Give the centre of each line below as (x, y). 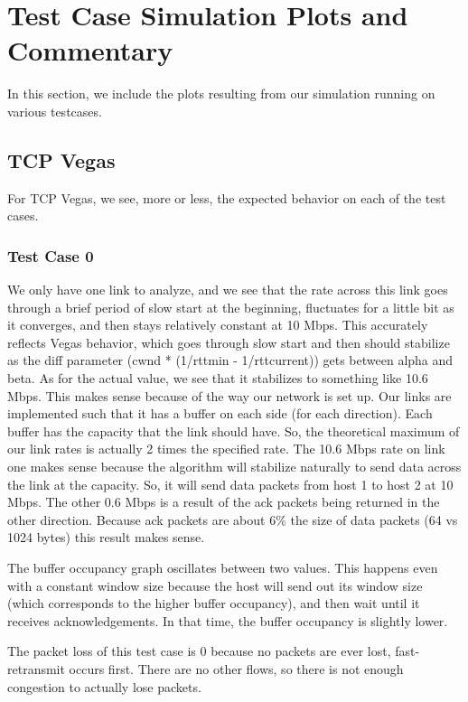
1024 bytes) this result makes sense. (106, 537)
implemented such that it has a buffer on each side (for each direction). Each (220, 413)
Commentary (90, 50)
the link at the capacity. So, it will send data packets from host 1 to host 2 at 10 (230, 484)
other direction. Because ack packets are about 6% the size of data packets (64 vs (233, 519)
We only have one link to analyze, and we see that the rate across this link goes (228, 290)
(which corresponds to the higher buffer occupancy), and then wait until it (214, 603)
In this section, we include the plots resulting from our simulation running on (221, 94)
